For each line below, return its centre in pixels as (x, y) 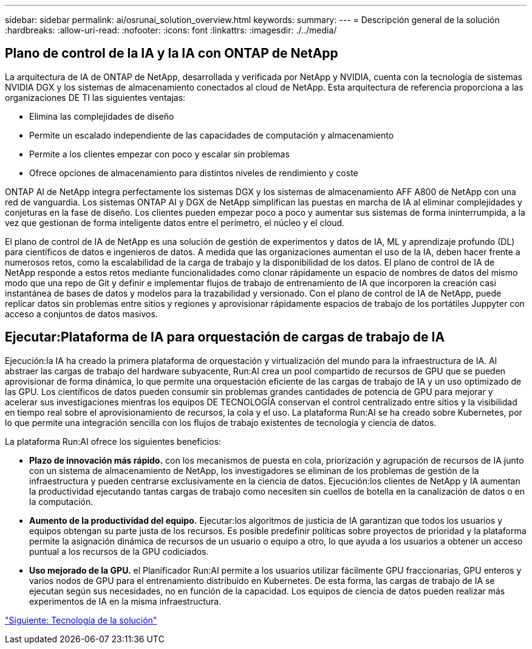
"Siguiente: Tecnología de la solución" (81, 620)
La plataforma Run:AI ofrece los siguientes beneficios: (113, 441)
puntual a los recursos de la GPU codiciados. (119, 551)
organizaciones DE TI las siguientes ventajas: (95, 97)
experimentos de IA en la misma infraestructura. (125, 601)
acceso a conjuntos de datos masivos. (81, 314)
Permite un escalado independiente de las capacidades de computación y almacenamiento (212, 135)
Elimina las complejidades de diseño (102, 116)
